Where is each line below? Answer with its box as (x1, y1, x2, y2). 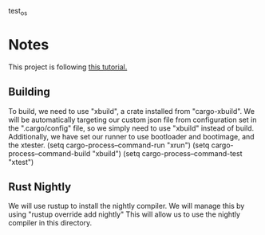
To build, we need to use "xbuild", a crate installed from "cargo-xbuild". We (8, 106, 255, 116)
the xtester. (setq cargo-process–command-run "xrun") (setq (8, 140, 210, 150)
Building (8, 85, 50, 99)
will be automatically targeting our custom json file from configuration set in (8, 115, 257, 124)
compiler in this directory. (8, 218, 93, 228)
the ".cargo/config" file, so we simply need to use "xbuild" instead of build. (8, 123, 255, 133)
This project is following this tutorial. (8, 62, 128, 72)
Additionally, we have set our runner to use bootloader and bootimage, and (8, 131, 255, 141)
